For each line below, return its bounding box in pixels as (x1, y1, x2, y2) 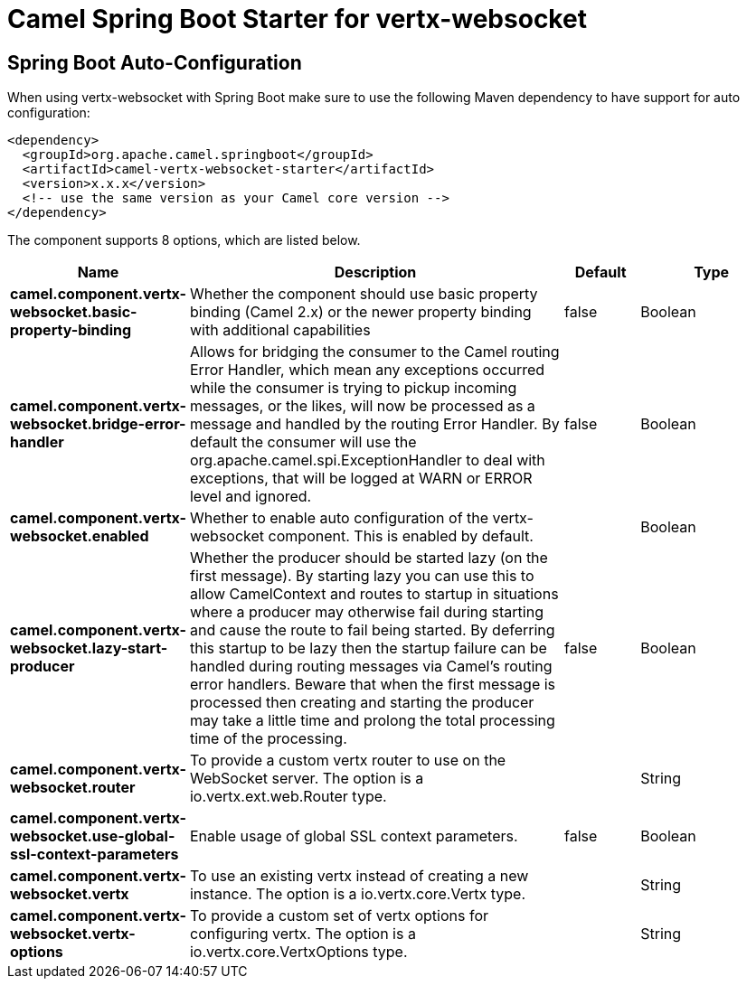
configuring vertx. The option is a (189, 925, 416, 944)
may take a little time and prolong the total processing (189, 711, 555, 730)
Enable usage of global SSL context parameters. (189, 827, 518, 846)
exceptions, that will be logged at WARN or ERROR (189, 469, 533, 488)
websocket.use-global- (10, 827, 175, 846)
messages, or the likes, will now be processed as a (189, 397, 535, 416)
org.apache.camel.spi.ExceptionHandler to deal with (189, 451, 545, 470)
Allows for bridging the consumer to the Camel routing (189, 343, 560, 362)
